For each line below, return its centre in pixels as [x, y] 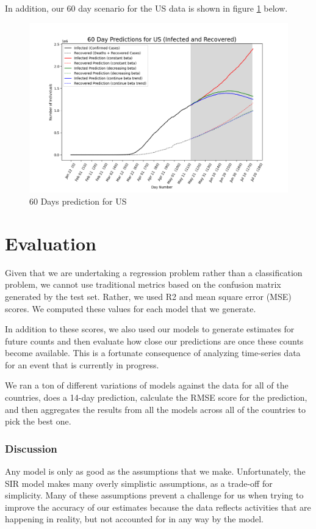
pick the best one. [38, 421]
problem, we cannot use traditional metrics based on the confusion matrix [143, 284]
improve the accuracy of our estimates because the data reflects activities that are [158, 507]
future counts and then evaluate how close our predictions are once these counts [154, 341]
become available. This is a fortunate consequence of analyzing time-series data [153, 353]
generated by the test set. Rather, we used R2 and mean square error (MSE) [148, 296]
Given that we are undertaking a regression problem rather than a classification [154, 272]
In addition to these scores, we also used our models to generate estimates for [150, 329]
